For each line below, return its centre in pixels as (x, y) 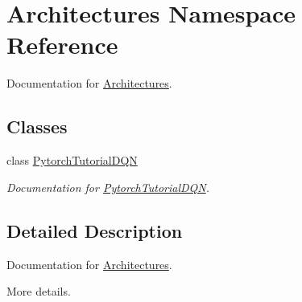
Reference (62, 45)
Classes (37, 127)
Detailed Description (95, 230)
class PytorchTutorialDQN (72, 160)
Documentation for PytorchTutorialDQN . (108, 187)
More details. (39, 291)
